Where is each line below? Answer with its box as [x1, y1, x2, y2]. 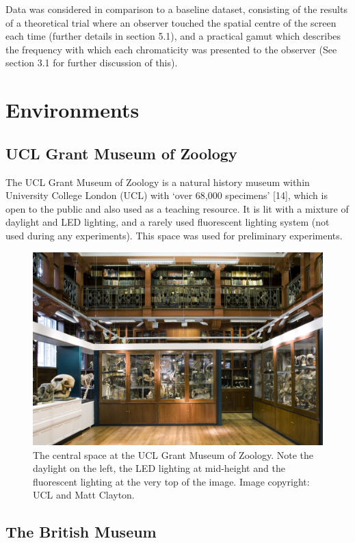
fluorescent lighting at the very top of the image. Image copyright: [33, 474, 310, 488]
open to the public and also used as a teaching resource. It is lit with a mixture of [5, 201, 349, 215]
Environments [5, 96, 140, 124]
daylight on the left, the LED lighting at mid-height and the [33, 461, 285, 475]
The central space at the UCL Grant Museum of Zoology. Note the [33, 447, 313, 462]
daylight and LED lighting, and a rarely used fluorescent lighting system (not [5, 215, 330, 229]
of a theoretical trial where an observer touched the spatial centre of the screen [5, 15, 337, 29]
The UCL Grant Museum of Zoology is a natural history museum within [5, 174, 310, 189]
